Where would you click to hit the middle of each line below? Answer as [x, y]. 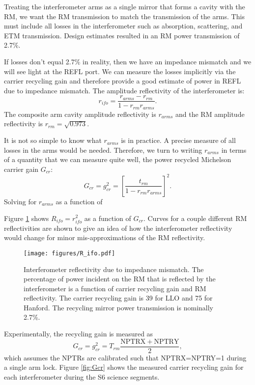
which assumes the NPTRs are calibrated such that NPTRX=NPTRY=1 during [125, 357]
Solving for [20, 201]
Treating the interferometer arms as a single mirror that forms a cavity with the [125, 6]
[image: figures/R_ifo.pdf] [70, 253]
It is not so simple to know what [53, 140]
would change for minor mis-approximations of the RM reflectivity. [105, 237]
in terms [234, 150]
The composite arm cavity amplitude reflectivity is [80, 114]
